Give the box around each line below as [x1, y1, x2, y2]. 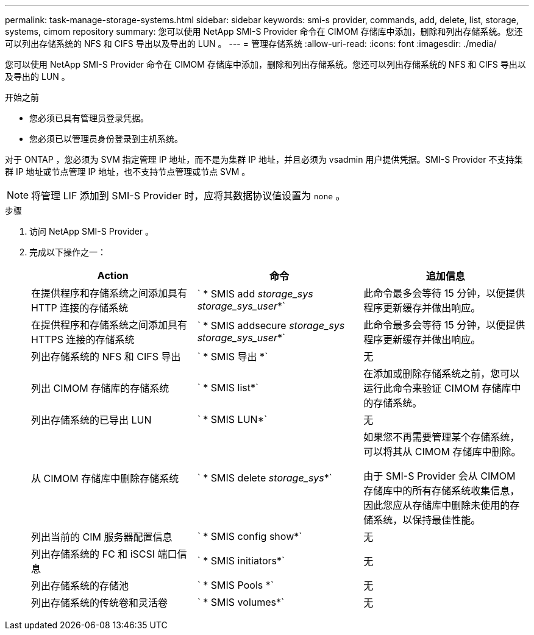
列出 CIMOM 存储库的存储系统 [31, 382, 169, 394]
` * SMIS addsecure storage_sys [197, 319, 345, 332]
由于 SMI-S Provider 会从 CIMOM [363, 470, 516, 482]
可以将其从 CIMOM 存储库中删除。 [363, 445, 521, 458]
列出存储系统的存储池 [31, 580, 129, 592]
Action [97, 269, 129, 282]
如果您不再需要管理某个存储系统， [363, 431, 520, 443]
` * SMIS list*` [197, 381, 259, 394]
